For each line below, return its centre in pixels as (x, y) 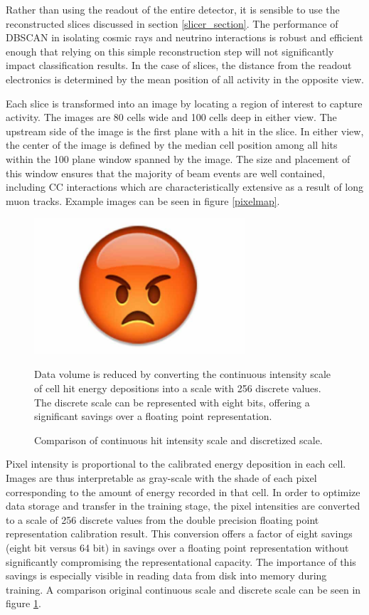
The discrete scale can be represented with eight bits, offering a (172, 402)
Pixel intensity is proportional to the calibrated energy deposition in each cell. (176, 464)
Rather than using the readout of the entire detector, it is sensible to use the (173, 9)
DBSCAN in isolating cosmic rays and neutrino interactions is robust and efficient (184, 37)
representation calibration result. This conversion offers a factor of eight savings (179, 533)
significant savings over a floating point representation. (153, 416)
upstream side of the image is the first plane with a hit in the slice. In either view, (185, 131)
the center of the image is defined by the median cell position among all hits (172, 145)
